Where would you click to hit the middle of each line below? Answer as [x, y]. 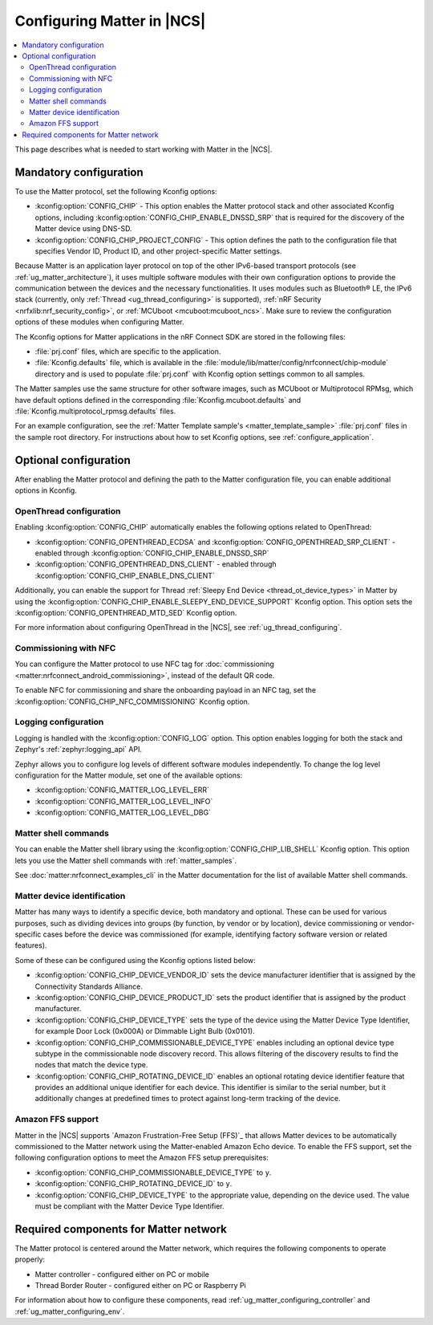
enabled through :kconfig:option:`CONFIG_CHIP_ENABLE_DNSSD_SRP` [152, 553]
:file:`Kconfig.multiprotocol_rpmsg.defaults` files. [95, 411]
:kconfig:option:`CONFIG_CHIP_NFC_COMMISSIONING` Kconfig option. [132, 701]
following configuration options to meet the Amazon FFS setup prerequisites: [142, 1158]
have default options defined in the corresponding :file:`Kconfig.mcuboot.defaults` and [158, 400]
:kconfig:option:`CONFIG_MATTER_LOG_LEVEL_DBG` [123, 813]
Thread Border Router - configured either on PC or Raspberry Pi [140, 1286]
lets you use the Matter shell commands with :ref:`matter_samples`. [125, 860]
